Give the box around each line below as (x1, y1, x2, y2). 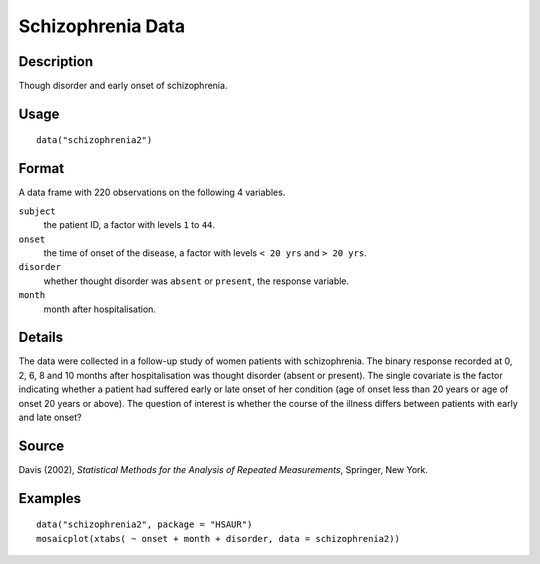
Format (18, 160, 65, 177)
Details (18, 329, 64, 346)
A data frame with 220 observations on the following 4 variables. (18, 186, 286, 199)
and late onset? (18, 411, 82, 423)
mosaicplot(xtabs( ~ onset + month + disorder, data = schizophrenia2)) (36, 533, 400, 544)
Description (18, 53, 94, 70)
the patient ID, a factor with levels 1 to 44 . (43, 219, 215, 231)
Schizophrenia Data (18, 15, 185, 37)
